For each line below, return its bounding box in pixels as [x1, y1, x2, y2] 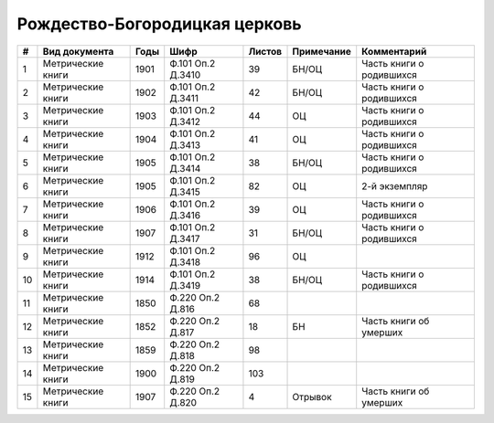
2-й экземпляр [361, 179, 428, 192]
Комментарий [361, 45, 427, 58]
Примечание [292, 45, 351, 58]
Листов [248, 45, 283, 58]
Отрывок [292, 390, 333, 403]
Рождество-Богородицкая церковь [16, 14, 302, 34]
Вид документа [42, 45, 114, 58]
